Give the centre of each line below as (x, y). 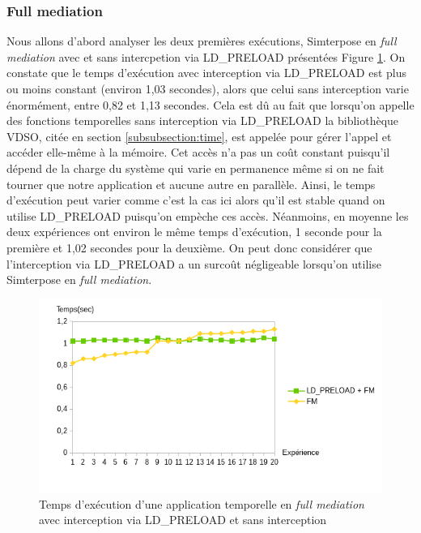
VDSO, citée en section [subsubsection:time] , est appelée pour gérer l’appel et (199, 136)
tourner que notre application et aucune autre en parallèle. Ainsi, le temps (191, 184)
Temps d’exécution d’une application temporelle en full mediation (202, 503)
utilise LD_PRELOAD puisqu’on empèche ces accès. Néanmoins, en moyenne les (208, 215)
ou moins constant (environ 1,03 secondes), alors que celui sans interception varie (208, 88)
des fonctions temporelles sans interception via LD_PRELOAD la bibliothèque (203, 120)
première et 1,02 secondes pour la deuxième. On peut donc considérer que (189, 247)
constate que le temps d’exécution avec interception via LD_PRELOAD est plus (207, 73)
